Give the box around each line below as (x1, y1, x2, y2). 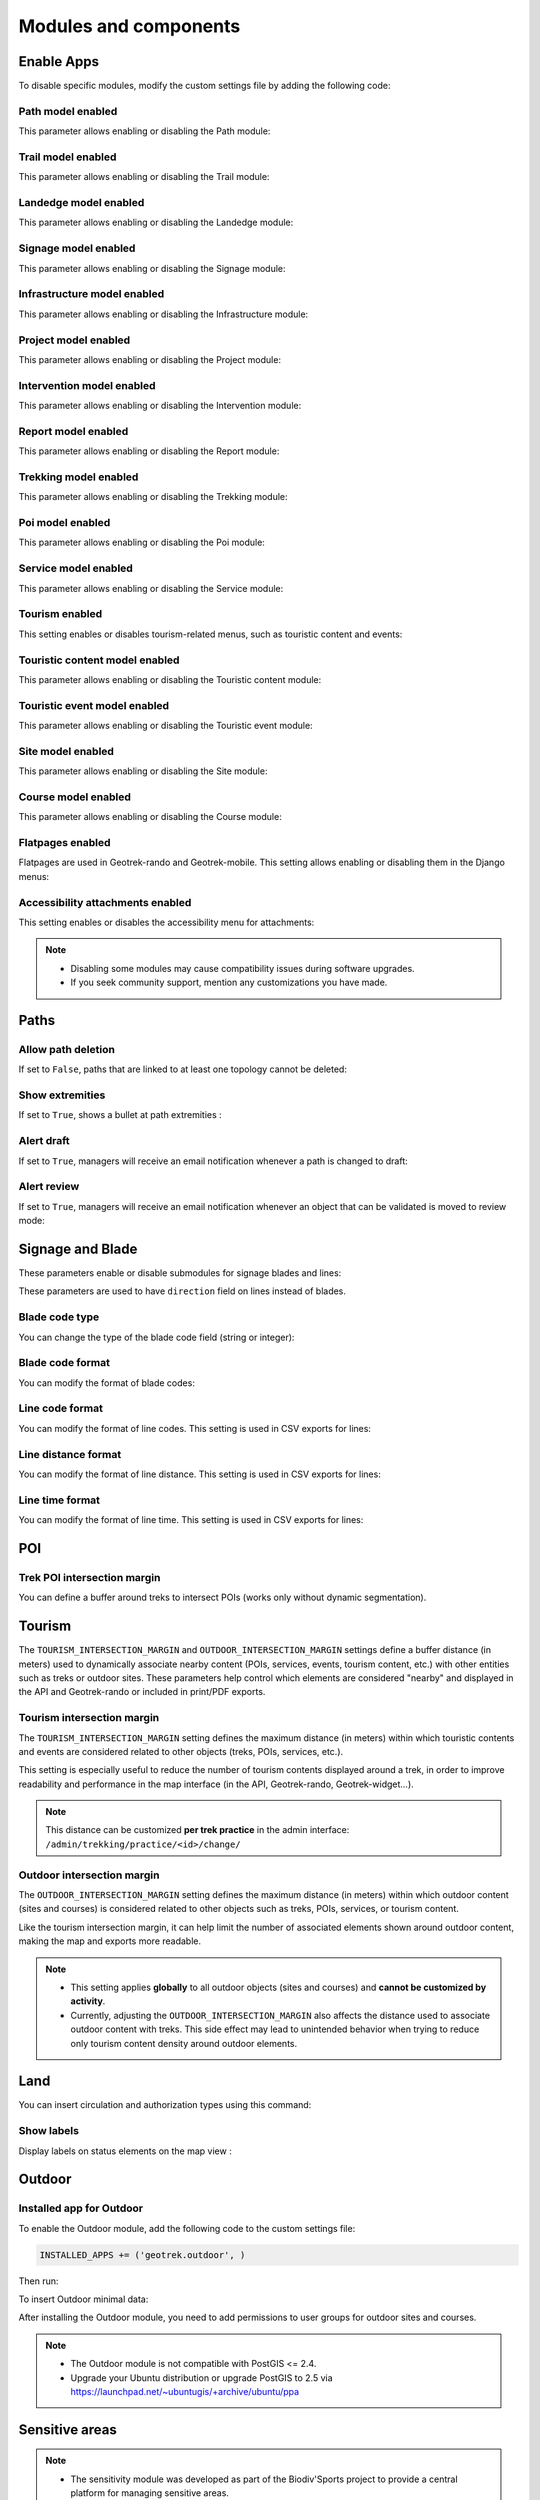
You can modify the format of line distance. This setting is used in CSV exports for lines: (18, 1468, 382, 1480)
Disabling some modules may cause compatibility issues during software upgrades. (70, 962, 415, 974)
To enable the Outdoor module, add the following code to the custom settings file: (18, 2222, 356, 2234)
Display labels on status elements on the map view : (18, 2145, 232, 2157)
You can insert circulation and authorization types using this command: (18, 2099, 312, 2111)
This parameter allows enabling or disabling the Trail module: (18, 171, 270, 183)
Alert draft (18, 1134, 70, 1148)
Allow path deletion (18, 1042, 115, 1056)
